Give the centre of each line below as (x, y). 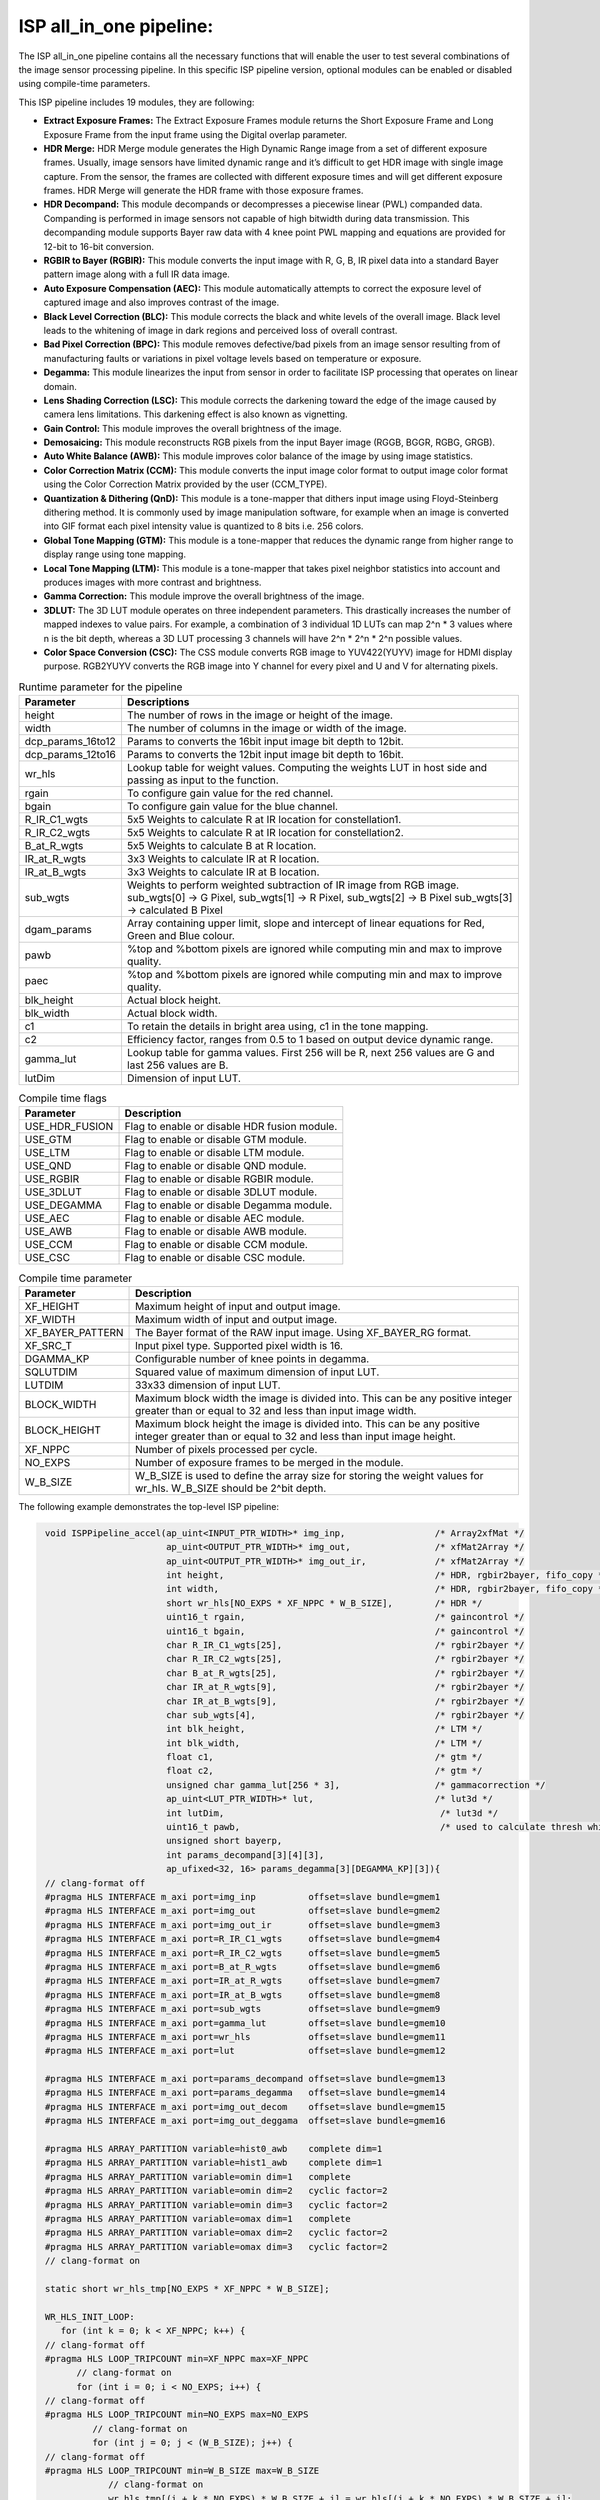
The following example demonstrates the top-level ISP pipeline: (149, 1506)
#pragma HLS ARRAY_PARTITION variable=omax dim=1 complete (198, 2218)
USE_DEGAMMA (63, 1205)
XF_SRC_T (48, 1345)
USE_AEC (47, 1218)
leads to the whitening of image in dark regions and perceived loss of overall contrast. (220, 330)
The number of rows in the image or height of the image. (260, 715)
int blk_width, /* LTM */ (324, 1743)
